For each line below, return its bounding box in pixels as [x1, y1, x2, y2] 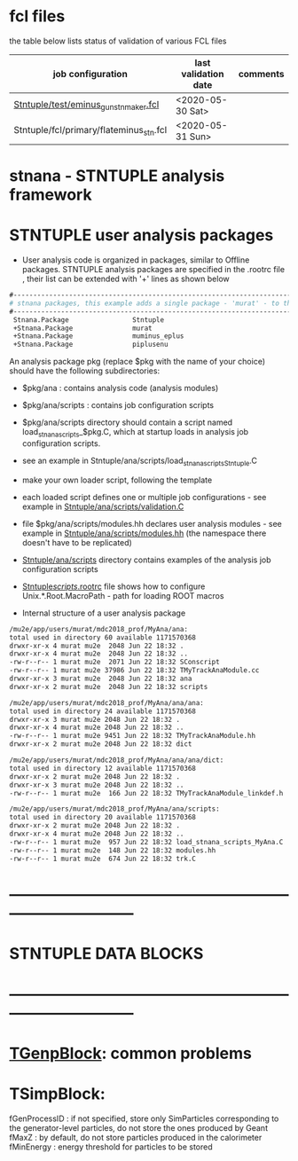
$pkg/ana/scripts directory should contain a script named [21, 417, 233, 428]
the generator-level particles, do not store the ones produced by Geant [9, 1123, 269, 1134]
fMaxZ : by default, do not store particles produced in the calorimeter [9, 1133, 263, 1143]
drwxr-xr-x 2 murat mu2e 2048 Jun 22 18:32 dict [9, 740, 192, 749]
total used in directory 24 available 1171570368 [9, 707, 197, 716]
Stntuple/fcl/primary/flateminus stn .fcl [13, 124, 168, 138]
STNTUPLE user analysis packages [9, 225, 274, 246]
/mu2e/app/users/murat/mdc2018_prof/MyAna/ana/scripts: [9, 804, 220, 813]
